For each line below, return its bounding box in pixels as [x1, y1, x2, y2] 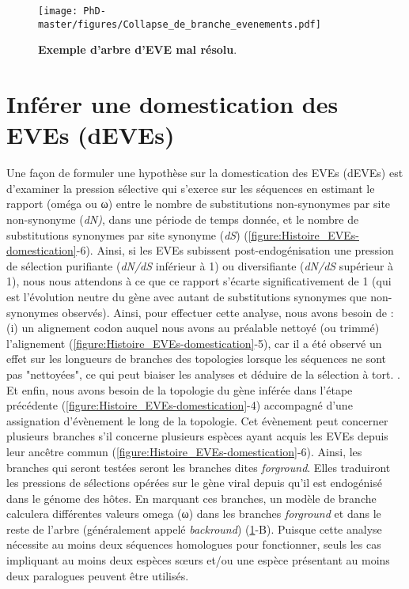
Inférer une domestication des [6, 88, 339, 120]
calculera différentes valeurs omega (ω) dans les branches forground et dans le [6, 505, 381, 522]
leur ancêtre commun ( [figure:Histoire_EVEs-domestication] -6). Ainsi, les [6, 443, 362, 459]
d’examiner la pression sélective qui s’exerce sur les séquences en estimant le [6, 179, 375, 196]
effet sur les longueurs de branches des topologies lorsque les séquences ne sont [6, 350, 387, 367]
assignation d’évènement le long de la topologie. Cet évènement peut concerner [6, 412, 388, 429]
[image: [38, 6, 78, 17]
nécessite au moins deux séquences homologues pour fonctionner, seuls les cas [6, 536, 381, 553]
